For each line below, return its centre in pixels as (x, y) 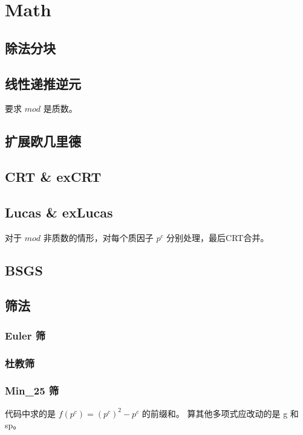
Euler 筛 (25, 335)
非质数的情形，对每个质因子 (98, 237)
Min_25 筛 (32, 391)
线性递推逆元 (43, 83)
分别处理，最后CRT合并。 (218, 237)
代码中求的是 (30, 413)
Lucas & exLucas (59, 212)
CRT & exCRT (53, 177)
